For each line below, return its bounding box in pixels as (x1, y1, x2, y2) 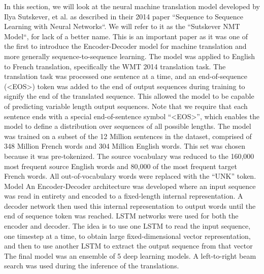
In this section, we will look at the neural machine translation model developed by (4, 1, 260, 11)
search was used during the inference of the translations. (4, 260, 179, 271)
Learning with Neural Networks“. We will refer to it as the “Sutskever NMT (4, 21, 240, 32)
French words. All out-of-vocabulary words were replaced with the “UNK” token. (4, 171, 256, 181)
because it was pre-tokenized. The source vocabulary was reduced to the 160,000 (4, 150, 254, 161)
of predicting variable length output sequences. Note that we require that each (4, 100, 248, 111)
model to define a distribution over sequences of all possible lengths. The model (4, 121, 251, 131)
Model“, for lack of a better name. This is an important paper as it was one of (4, 31, 248, 41)
